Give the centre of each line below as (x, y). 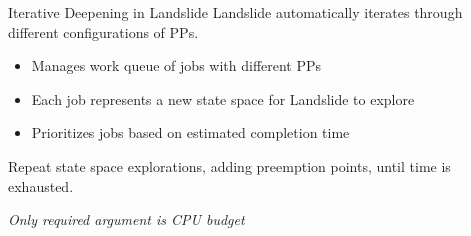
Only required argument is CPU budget (126, 219)
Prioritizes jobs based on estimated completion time (190, 132)
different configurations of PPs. (103, 31)
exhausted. (41, 185)
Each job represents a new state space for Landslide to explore (223, 98)
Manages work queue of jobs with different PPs (176, 65)
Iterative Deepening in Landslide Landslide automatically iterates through (235, 12)
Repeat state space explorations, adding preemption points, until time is (229, 165)
